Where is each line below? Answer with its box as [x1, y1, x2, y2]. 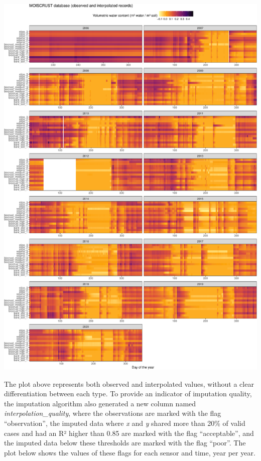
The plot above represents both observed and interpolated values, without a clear [4, 378, 254, 389]
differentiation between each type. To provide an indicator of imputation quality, [4, 388, 252, 399]
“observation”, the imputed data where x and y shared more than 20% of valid [4, 417, 245, 428]
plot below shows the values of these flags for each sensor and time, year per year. [4, 447, 255, 457]
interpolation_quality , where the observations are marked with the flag [4, 408, 221, 418]
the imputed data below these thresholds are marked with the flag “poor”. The [4, 437, 246, 448]
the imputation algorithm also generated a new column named [4, 398, 196, 408]
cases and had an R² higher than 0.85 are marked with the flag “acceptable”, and [4, 427, 254, 438]
